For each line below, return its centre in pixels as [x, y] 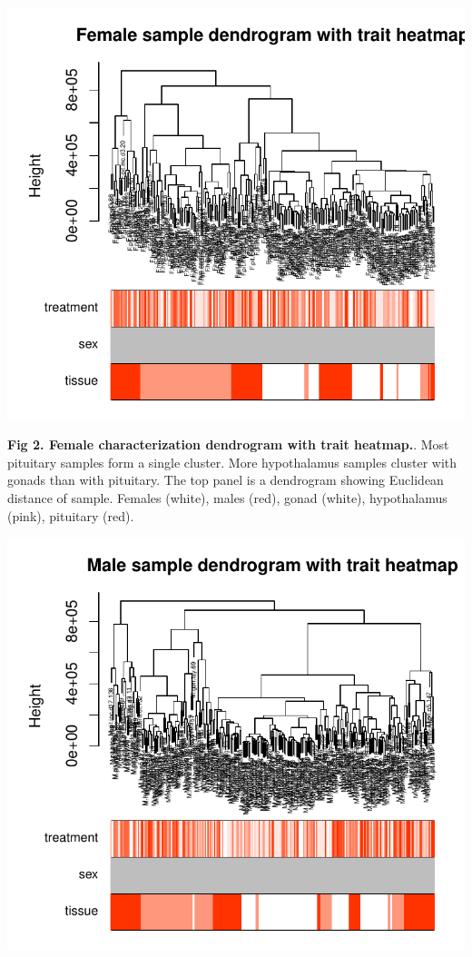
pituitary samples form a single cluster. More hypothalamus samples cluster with [232, 462]
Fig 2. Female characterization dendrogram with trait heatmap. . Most [228, 444]
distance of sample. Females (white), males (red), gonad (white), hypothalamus [227, 497]
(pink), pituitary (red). [71, 515]
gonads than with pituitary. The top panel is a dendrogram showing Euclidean [226, 480]
